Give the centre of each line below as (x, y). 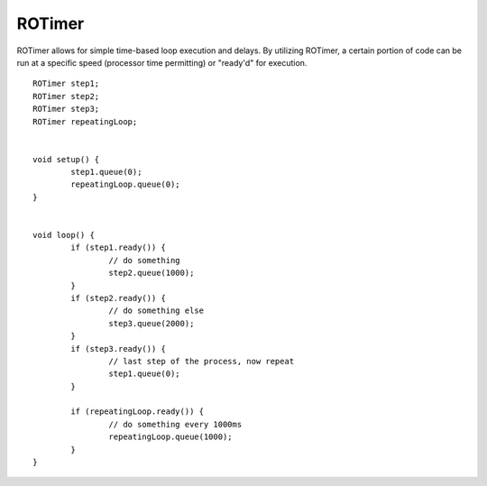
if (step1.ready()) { (119, 248)
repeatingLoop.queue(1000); (171, 437)
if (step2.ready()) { (119, 298)
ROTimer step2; (66, 96)
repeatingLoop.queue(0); (125, 184)
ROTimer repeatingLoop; (85, 121)
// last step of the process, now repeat (202, 361)
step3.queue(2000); (152, 323)
